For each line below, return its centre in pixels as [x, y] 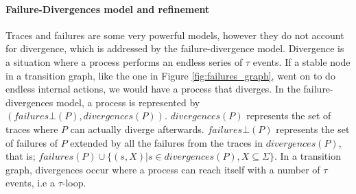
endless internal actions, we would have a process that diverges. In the [153, 89]
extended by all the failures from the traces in [166, 142]
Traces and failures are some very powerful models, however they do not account [175, 35]
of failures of [32, 142]
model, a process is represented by [128, 102]
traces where [32, 129]
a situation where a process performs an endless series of [124, 61]
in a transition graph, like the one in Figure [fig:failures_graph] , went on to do [170, 75]
